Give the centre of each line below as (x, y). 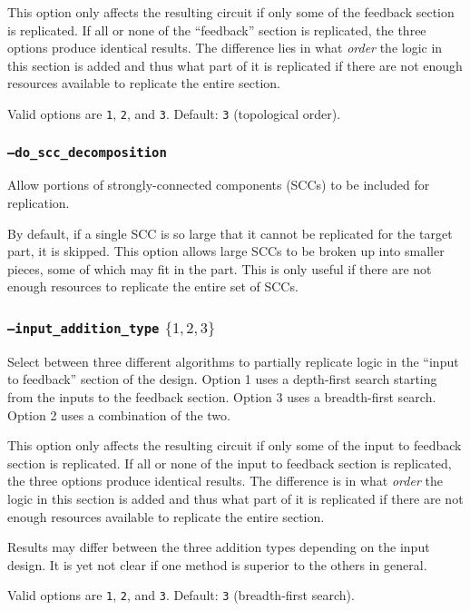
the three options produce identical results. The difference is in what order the (225, 481)
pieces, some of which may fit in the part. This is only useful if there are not (220, 268)
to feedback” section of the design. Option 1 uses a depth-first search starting (222, 379)
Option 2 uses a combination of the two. (119, 414)
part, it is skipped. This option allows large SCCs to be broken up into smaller (226, 251)
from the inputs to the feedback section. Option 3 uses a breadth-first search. (222, 396)
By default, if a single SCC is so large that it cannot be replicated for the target (230, 233)
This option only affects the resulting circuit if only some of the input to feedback (235, 445)
